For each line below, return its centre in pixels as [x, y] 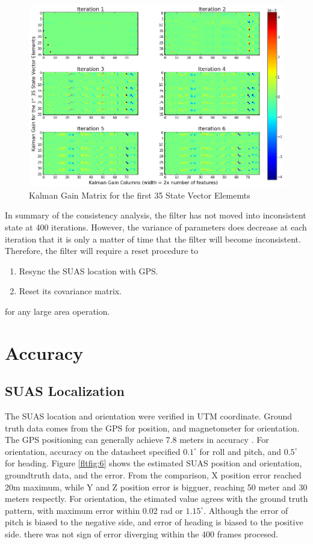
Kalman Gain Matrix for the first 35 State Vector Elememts [140, 195]
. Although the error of [246, 510]
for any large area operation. [57, 311]
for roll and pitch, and [240, 451]
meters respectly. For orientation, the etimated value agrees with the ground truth [156, 499]
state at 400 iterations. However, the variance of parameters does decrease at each [156, 227]
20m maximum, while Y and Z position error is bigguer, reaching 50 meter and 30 [156, 487]
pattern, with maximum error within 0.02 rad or [94, 510]
